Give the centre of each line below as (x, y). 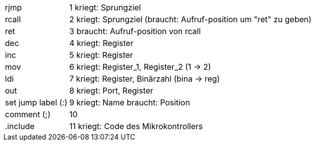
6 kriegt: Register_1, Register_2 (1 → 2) (140, 67)
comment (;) (28, 114)
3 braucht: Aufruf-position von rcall (135, 31)
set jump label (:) (36, 102)
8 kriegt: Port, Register (111, 91)
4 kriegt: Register (101, 43)
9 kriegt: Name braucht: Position (129, 102)
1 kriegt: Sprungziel (105, 7)
